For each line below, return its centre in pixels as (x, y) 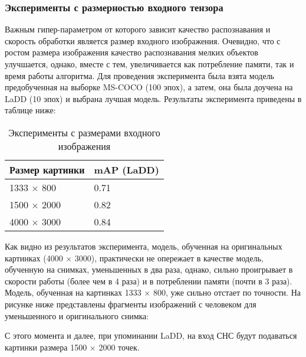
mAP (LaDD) (126, 169)
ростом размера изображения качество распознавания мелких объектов (131, 52)
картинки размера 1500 (46, 347)
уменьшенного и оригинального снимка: (77, 315)
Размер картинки (47, 169)
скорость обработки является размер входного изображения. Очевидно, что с (143, 40)
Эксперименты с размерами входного (84, 132)
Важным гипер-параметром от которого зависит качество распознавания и (138, 29)
